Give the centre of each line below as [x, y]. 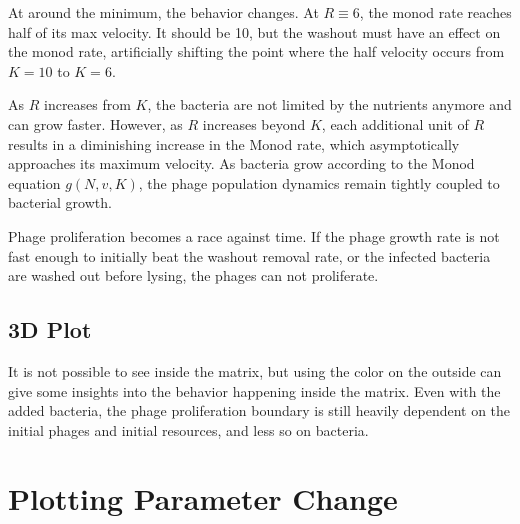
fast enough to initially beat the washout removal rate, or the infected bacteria [249, 255]
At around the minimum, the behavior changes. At [163, 12]
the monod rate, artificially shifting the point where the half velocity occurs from [256, 51]
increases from [87, 104]
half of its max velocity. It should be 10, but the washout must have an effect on [254, 31]
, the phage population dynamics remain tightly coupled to [319, 182]
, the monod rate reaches [435, 12]
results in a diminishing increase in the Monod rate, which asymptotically [234, 143]
